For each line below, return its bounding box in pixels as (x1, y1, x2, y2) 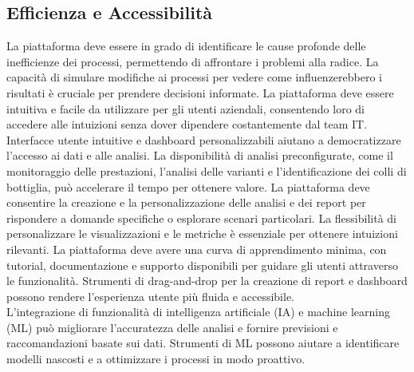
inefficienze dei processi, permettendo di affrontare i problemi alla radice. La (6, 53, 379, 69)
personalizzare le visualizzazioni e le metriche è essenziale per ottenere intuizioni (6, 225, 398, 242)
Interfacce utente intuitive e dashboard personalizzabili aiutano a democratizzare (6, 131, 401, 148)
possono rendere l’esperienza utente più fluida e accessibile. (6, 287, 294, 304)
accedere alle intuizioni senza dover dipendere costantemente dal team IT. (6, 116, 368, 133)
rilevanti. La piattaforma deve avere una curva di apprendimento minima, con (6, 240, 387, 257)
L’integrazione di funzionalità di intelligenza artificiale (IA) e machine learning (6, 303, 391, 320)
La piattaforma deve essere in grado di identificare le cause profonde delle (6, 38, 366, 54)
